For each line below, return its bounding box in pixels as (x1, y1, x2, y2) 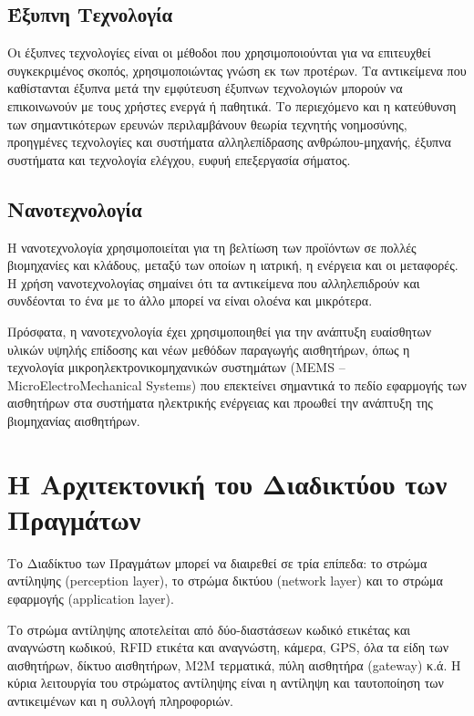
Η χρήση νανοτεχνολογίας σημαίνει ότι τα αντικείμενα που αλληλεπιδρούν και (7, 273, 420, 292)
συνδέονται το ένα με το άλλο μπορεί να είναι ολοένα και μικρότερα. (7, 291, 373, 310)
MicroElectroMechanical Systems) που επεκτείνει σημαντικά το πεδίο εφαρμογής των (7, 375, 467, 394)
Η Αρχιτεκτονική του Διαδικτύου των (7, 464, 448, 502)
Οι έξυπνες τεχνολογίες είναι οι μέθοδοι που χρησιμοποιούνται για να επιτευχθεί (7, 43, 431, 62)
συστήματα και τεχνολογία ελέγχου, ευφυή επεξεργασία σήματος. (7, 150, 351, 169)
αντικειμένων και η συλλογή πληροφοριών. (7, 690, 233, 710)
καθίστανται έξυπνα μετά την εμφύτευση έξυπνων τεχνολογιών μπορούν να (7, 78, 403, 98)
